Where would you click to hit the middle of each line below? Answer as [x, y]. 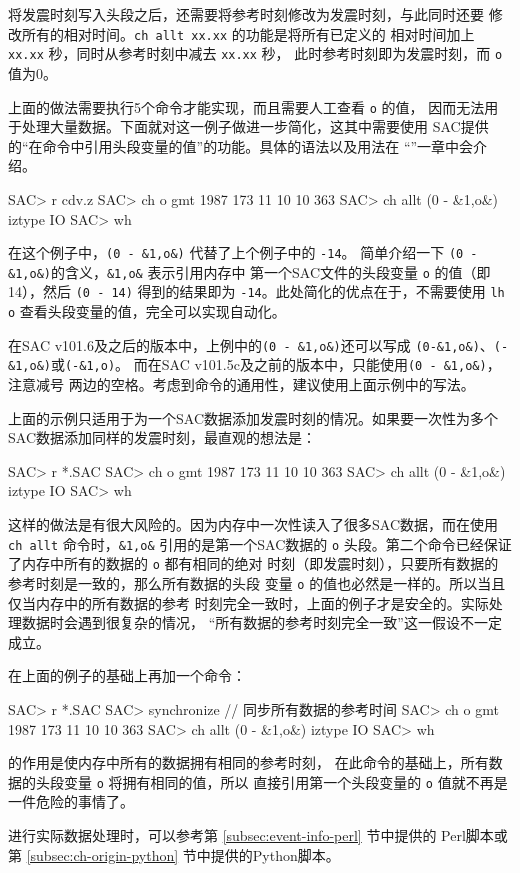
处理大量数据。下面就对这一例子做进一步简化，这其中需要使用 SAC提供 [255, 126]
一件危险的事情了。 [71, 801]
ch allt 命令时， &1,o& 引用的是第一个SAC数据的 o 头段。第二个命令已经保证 [260, 543]
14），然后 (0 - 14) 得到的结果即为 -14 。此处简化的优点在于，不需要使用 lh [256, 291]
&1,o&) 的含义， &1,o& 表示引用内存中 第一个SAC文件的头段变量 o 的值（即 [249, 271]
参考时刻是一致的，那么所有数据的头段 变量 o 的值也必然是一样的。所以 [243, 582]
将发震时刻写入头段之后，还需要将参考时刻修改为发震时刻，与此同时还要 [246, 14]
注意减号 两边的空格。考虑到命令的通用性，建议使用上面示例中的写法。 [241, 384]
